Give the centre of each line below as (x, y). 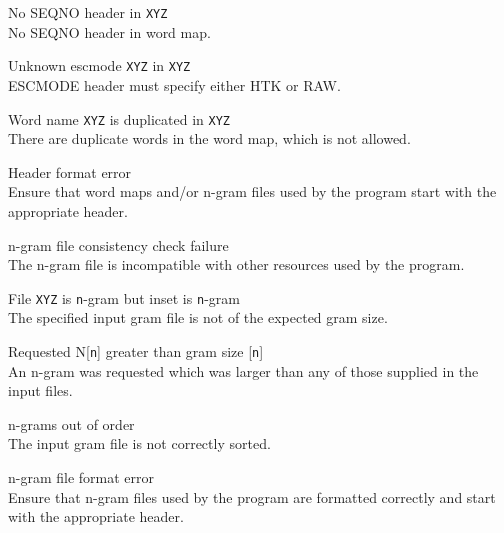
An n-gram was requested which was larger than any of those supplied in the (243, 370)
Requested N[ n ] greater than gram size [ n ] (136, 350)
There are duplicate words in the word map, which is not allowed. (209, 138)
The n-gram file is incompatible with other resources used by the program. (236, 264)
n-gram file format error (81, 477)
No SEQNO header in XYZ (88, 12)
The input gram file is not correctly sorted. (139, 443)
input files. (40, 390)
